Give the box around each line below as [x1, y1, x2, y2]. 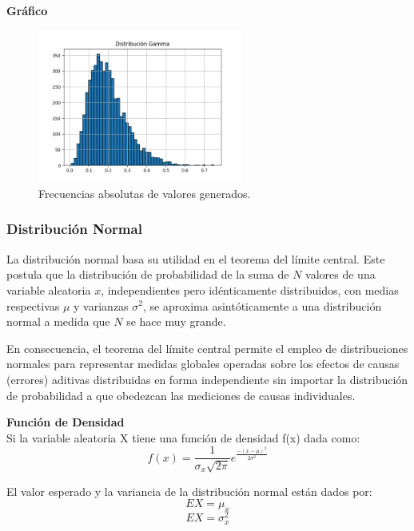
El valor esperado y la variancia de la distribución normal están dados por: [6, 482, 372, 499]
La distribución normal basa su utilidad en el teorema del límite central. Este [6, 250, 385, 267]
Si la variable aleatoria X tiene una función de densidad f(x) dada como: [6, 429, 360, 446]
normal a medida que [6, 313, 110, 330]
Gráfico [6, 2, 48, 18]
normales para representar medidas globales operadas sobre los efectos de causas [6, 355, 400, 372]
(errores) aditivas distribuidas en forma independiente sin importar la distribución [6, 371, 408, 387]
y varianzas [74, 297, 129, 314]
